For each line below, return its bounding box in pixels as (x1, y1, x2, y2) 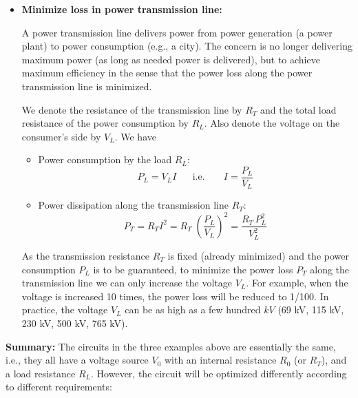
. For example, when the (246, 275, 348, 290)
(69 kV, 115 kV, (277, 302, 344, 317)
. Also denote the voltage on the (204, 116, 340, 130)
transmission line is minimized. (21, 78, 152, 93)
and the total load (260, 102, 337, 116)
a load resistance (6, 366, 76, 380)
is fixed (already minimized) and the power (167, 248, 349, 262)
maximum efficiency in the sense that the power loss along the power (21, 65, 313, 80)
